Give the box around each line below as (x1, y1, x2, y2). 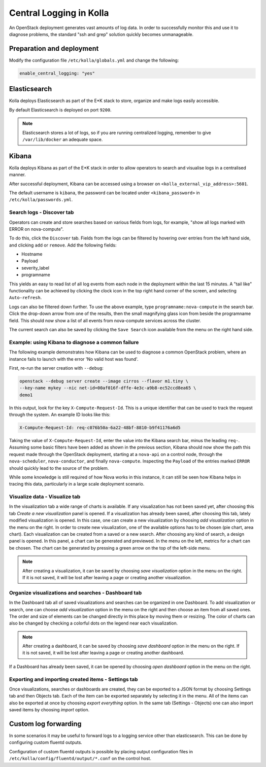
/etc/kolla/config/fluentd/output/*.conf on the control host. (9, 756, 151, 762)
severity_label (21, 265, 49, 271)
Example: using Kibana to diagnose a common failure (9, 339, 139, 346)
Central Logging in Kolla (9, 7, 109, 18)
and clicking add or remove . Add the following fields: (9, 242, 117, 248)
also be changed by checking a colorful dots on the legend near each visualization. (9, 620, 178, 626)
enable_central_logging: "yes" (19, 70, 96, 76)
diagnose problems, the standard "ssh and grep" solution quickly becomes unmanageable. (9, 31, 194, 37)
